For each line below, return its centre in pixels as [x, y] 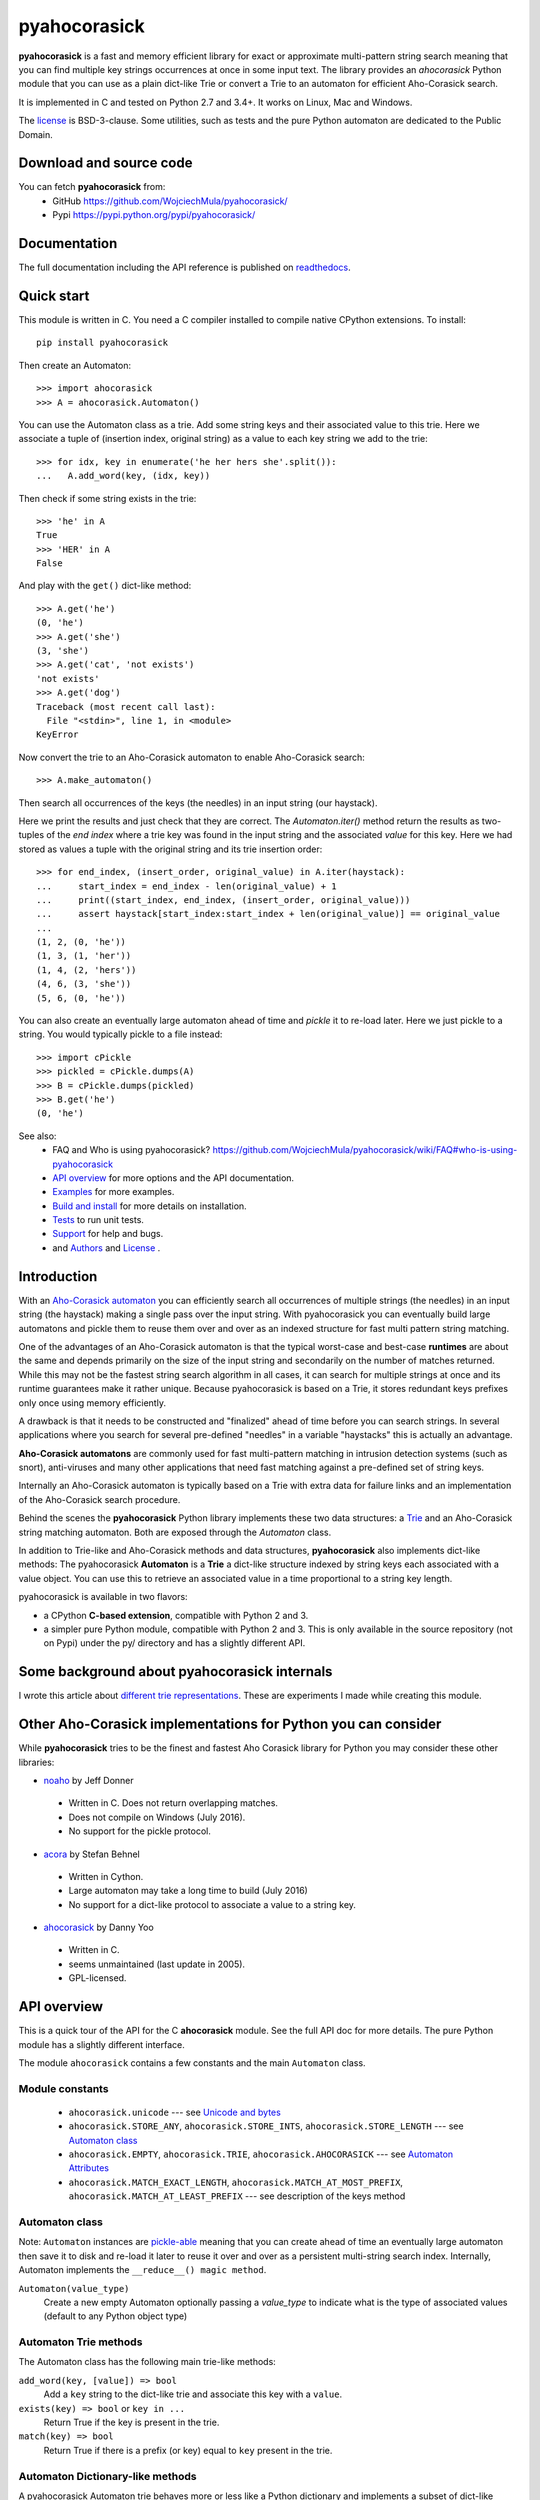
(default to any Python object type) [115, 2316]
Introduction [58, 1276]
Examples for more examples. [113, 1192]
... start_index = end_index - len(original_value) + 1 [186, 886]
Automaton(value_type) [74, 2288]
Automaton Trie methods [80, 2342]
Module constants [63, 2088]
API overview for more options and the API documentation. [173, 1177]
